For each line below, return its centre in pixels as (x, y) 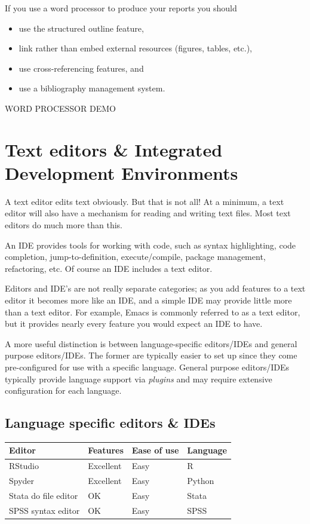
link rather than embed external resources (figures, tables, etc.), (136, 48)
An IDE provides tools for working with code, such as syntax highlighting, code (151, 245)
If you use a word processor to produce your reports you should (121, 8)
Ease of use (155, 450)
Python (201, 481)
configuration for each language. (63, 390)
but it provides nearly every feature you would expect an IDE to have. (134, 324)
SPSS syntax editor (44, 510)
